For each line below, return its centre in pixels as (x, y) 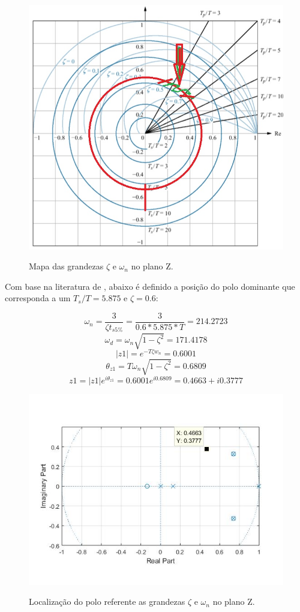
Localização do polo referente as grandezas (107, 601)
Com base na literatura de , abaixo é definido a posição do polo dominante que (150, 286)
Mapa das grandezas (66, 266)
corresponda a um (38, 298)
